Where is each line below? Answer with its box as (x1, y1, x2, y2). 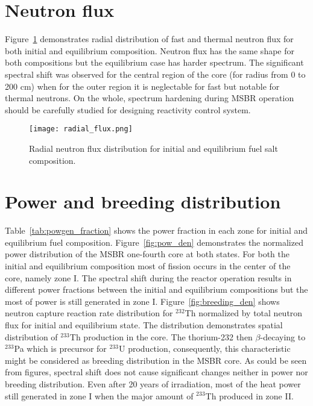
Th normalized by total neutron (185, 307, 303, 319)
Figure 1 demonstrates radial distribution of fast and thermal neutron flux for (5, 33, 294, 45)
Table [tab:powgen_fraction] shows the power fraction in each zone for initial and (5, 224, 308, 237)
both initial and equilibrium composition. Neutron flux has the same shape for (5, 44, 294, 57)
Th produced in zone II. (205, 389, 294, 402)
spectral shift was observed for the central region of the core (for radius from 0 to (5, 67, 306, 80)
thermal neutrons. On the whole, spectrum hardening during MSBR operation (5, 92, 294, 104)
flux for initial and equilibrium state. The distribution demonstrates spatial (5, 319, 283, 331)
